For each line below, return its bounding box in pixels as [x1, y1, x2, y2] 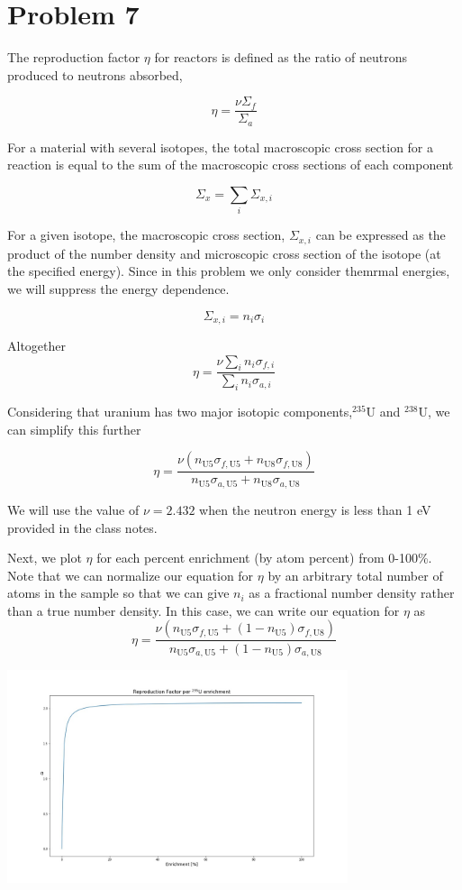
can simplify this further [7, 419, 141, 438]
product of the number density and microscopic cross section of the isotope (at [7, 243, 441, 262]
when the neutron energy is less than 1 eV [199, 500, 431, 518]
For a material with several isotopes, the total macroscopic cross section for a [7, 137, 434, 156]
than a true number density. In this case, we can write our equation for [7, 601, 400, 619]
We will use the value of [7, 500, 140, 518]
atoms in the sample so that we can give [7, 583, 230, 602]
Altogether [7, 336, 66, 355]
